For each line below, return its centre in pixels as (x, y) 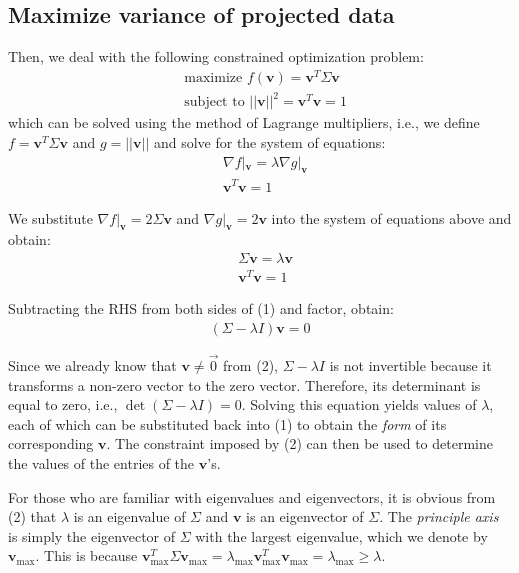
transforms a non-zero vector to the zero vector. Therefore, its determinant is (244, 384)
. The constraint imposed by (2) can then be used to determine (299, 443)
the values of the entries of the (101, 462)
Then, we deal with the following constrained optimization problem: (216, 56)
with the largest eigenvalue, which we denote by (341, 535)
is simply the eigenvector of (92, 535)
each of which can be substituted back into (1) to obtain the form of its (227, 423)
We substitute (50, 217)
